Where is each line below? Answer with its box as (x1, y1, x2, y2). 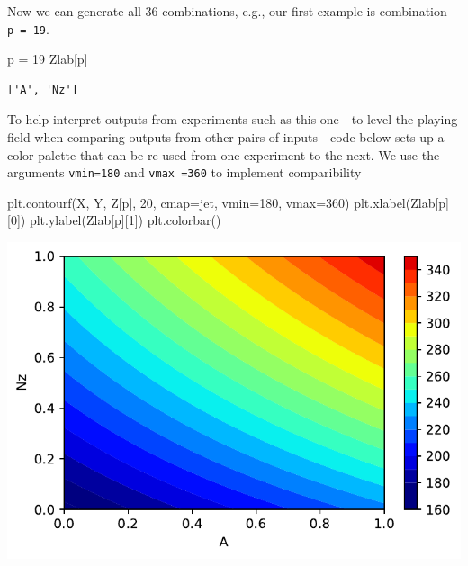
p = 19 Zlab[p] (7, 49, 88, 68)
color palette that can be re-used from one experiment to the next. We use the (7, 145, 440, 164)
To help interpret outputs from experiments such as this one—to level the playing (7, 110, 458, 129)
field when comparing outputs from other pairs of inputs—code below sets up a (7, 128, 445, 147)
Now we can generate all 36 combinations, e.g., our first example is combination (7, 2, 447, 20)
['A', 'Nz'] (7, 83, 78, 96)
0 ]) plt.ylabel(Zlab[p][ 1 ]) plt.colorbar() (10, 211, 221, 229)
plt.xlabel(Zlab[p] (354, 193, 449, 211)
